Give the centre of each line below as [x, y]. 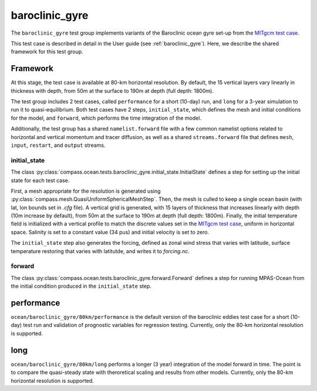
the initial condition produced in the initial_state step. [81, 286]
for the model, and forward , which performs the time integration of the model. [106, 118]
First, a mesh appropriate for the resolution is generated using [86, 191]
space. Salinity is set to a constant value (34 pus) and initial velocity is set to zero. [110, 232]
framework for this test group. [47, 52]
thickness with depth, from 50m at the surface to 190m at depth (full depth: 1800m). [112, 90]
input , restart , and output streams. [58, 145]
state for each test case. [40, 180]
